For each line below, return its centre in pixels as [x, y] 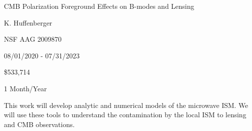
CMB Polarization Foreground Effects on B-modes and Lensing [99, 6]
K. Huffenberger [28, 22]
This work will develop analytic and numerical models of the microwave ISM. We [126, 105]
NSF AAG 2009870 [33, 39]
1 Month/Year [26, 88]
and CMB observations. [39, 124]
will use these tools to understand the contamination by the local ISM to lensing [125, 115]
